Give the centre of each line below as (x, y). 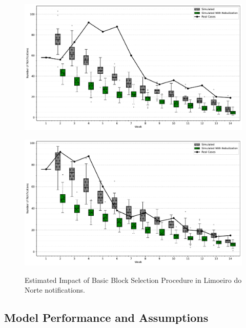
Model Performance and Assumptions (106, 317)
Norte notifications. (55, 290)
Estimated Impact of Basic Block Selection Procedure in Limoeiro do (133, 280)
